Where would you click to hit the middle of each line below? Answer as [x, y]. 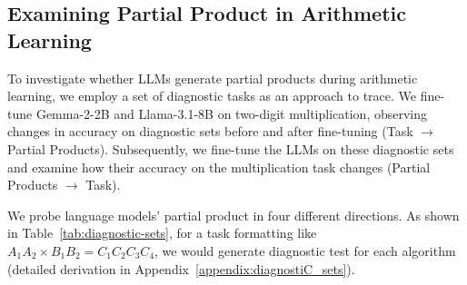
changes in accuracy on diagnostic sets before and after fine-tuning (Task [210, 131]
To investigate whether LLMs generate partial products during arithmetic [213, 78]
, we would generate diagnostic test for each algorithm [305, 250]
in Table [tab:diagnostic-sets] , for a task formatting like [162, 233]
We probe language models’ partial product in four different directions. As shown [233, 215]
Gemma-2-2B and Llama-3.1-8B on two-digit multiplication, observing [232, 113]
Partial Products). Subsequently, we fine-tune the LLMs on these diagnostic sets [231, 148]
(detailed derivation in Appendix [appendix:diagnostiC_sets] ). [181, 268]
